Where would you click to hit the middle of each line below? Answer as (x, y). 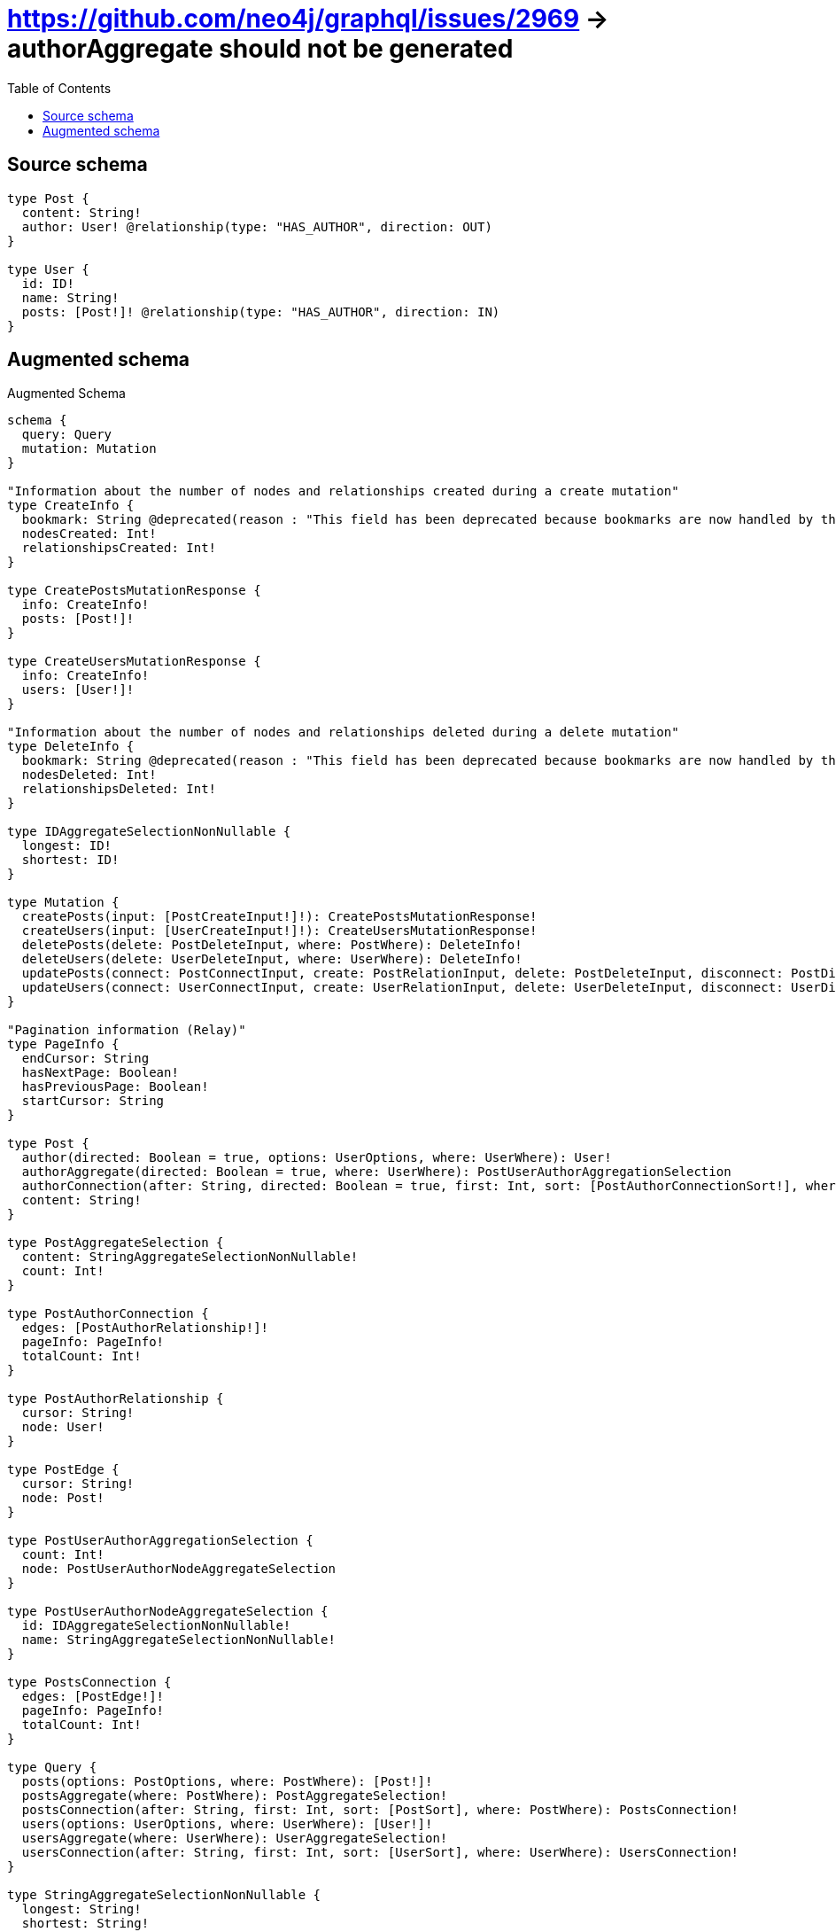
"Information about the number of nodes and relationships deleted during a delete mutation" (343, 732)
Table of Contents (59, 88)
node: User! (63, 1427)
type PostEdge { (63, 1470)
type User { (48, 269)
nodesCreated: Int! (89, 534)
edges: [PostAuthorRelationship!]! (145, 1328)
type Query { (52, 1768)
